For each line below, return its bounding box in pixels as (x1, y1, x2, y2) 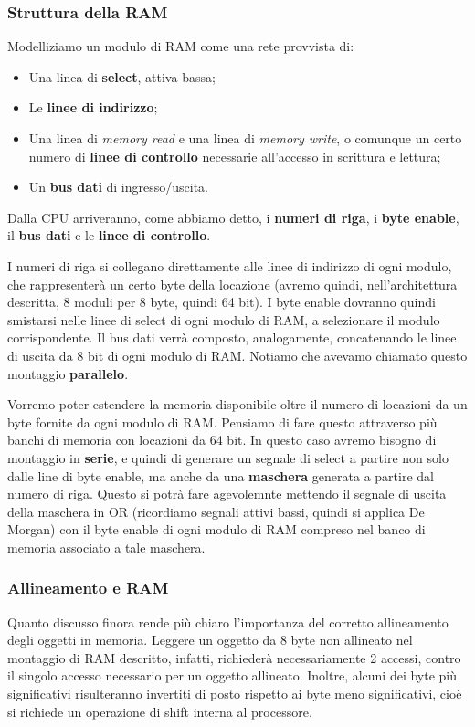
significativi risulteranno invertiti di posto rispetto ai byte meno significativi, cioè (7, 684, 462, 703)
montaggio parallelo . (7, 363, 129, 383)
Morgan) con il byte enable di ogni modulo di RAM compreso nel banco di (7, 520, 426, 539)
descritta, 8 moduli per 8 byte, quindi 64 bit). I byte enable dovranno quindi (7, 292, 436, 311)
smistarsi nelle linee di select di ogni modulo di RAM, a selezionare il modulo (7, 310, 440, 329)
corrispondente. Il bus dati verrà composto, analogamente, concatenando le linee (7, 328, 457, 347)
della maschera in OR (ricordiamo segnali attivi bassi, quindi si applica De (7, 501, 425, 521)
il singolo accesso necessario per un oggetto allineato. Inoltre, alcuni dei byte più (7, 666, 458, 685)
